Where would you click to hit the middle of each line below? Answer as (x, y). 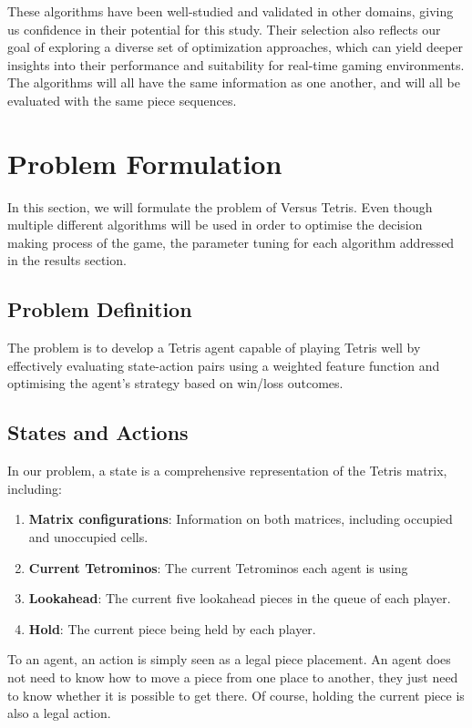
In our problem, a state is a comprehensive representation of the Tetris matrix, (227, 471)
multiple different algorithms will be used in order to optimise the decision (215, 225)
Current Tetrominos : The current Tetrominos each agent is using (218, 567)
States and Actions (98, 432)
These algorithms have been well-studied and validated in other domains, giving (231, 11)
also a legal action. (59, 713)
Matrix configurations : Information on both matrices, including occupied (241, 519)
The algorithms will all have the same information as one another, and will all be (234, 82)
